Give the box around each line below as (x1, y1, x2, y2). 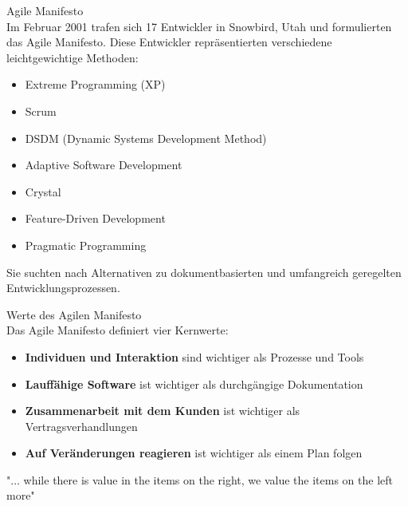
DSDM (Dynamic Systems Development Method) (25, 129, 267, 146)
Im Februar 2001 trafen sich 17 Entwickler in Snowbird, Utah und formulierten (6, 18, 392, 34)
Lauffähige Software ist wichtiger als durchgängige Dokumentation (25, 375, 363, 392)
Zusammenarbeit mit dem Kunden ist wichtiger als (25, 402, 300, 419)
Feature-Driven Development (25, 210, 166, 227)
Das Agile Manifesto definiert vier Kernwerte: (6, 322, 229, 338)
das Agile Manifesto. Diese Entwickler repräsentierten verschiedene (6, 34, 332, 50)
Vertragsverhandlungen (25, 417, 138, 434)
